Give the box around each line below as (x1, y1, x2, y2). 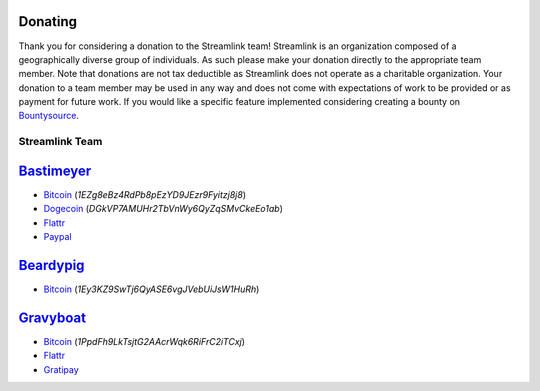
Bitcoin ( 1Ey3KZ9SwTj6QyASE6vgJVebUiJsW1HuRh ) (43, 283, 260, 295)
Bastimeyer (18, 162, 92, 179)
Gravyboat (18, 309, 87, 326)
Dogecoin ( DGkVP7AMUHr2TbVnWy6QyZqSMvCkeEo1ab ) (43, 203, 284, 215)
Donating (18, 13, 78, 30)
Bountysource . (18, 110, 80, 122)
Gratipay (43, 363, 79, 375)
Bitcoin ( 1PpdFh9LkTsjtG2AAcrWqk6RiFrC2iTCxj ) (43, 335, 245, 347)
